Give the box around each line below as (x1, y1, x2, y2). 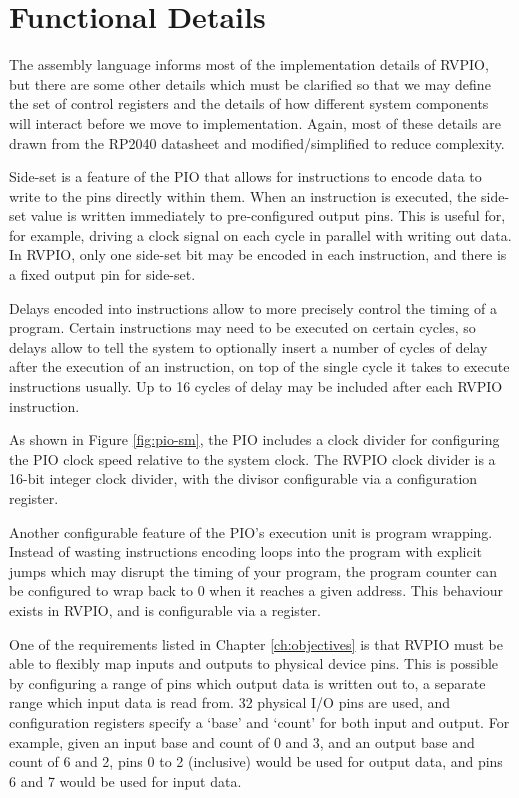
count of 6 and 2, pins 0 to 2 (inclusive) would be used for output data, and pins (9, 751, 503, 772)
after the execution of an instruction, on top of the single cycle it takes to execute (9, 356, 510, 377)
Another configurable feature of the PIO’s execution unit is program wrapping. (9, 521, 493, 542)
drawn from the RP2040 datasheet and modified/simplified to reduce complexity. (9, 132, 505, 153)
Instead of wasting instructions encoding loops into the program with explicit (9, 541, 483, 562)
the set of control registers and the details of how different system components (9, 93, 489, 114)
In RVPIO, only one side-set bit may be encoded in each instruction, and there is (9, 244, 507, 265)
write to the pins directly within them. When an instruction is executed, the (9, 185, 477, 206)
